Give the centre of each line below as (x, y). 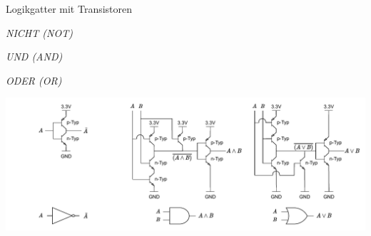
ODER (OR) (34, 80)
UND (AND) (34, 57)
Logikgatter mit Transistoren (69, 9)
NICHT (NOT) (39, 32)
